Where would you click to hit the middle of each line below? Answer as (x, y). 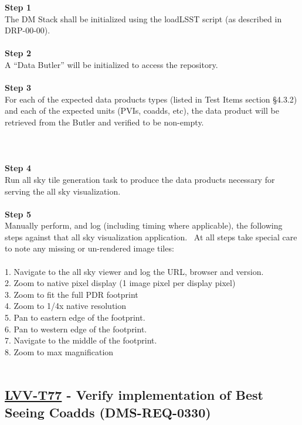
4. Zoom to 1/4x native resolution (66, 306)
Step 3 (18, 88)
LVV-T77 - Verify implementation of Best (134, 395)
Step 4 (18, 168)
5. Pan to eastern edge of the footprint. (75, 317)
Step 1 (18, 7)
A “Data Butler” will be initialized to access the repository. (111, 64)
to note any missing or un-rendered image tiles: (89, 248)
